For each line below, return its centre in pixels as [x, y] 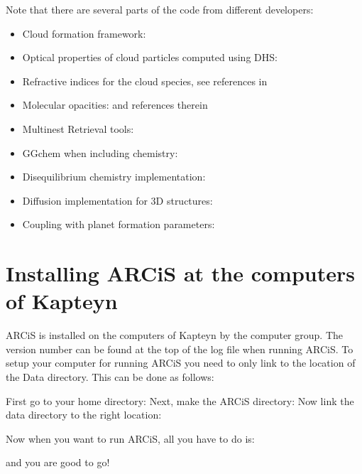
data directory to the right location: [84, 415]
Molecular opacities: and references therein [115, 105]
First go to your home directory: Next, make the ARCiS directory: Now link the [180, 400]
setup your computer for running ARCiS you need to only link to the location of [181, 363]
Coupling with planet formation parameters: [119, 224]
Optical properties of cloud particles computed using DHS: [150, 57]
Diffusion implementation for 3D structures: [117, 200]
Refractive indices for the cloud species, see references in [145, 81]
